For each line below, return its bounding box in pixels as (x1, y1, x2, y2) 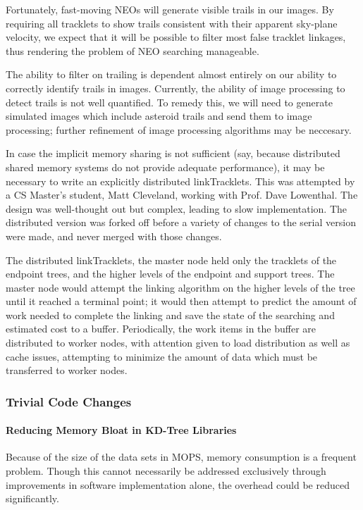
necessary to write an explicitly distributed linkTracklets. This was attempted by (6, 173, 355, 188)
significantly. (6, 491, 59, 506)
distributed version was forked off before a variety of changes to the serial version (6, 215, 356, 230)
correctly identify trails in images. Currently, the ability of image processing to (6, 80, 345, 95)
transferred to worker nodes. (6, 363, 128, 378)
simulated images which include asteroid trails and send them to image (6, 108, 312, 123)
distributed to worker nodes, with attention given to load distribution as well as (6, 335, 350, 350)
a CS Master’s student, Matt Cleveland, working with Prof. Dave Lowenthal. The (6, 187, 358, 202)
